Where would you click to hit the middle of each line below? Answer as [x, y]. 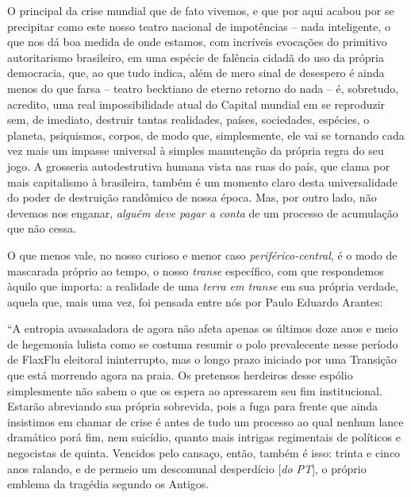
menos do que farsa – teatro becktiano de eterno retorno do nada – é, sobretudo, [203, 88]
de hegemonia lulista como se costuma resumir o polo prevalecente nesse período [203, 343]
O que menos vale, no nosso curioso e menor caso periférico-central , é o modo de [202, 254]
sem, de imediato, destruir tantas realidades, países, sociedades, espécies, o [188, 119]
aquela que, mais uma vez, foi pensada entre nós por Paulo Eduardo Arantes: [195, 301]
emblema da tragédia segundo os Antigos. [108, 484]
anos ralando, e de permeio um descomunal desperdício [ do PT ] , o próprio [187, 468]
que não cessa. [42, 228]
